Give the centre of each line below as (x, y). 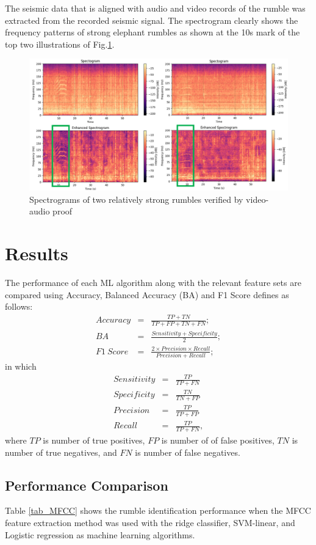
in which (21, 366)
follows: (19, 306)
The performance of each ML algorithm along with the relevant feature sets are (153, 282)
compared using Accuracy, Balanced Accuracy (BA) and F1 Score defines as (147, 294)
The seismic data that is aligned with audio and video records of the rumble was (155, 8)
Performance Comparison (87, 485)
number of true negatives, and (61, 452)
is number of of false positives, (218, 440)
